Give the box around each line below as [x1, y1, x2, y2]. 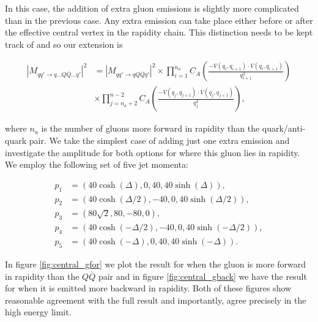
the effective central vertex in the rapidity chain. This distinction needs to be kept [5, 26, 313, 39]
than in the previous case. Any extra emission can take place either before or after [5, 13, 313, 26]
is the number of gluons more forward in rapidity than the [41, 122, 260, 135]
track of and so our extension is [5, 37, 123, 50]
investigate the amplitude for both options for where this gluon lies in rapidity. [5, 146, 300, 159]
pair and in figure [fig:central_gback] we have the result [98, 269, 307, 282]
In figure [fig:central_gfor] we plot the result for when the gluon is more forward [5, 257, 306, 270]
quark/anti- [262, 122, 306, 135]
